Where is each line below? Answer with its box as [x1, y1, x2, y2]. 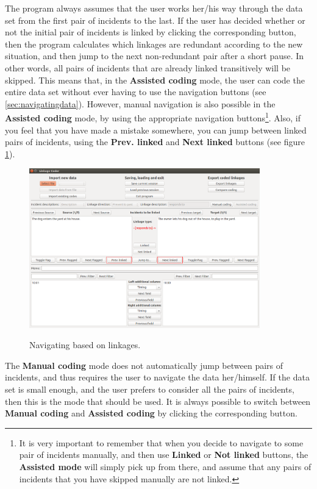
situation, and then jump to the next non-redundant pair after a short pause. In [5, 49, 304, 62]
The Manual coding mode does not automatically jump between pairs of [5, 359, 283, 371]
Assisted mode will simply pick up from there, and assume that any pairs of [19, 460, 312, 473]
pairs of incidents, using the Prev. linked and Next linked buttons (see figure [5, 135, 305, 148]
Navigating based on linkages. [29, 338, 141, 351]
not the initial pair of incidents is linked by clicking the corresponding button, [5, 26, 296, 38]
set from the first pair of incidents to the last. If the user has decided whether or [5, 13, 305, 26]
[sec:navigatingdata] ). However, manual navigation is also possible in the [5, 97, 276, 110]
